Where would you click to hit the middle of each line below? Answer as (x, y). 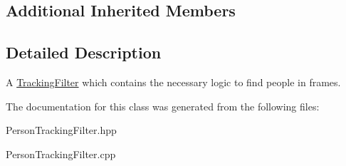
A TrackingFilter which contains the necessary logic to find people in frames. (173, 82)
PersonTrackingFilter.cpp (61, 154)
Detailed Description (84, 52)
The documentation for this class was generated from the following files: (163, 106)
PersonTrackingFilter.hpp (61, 130)
